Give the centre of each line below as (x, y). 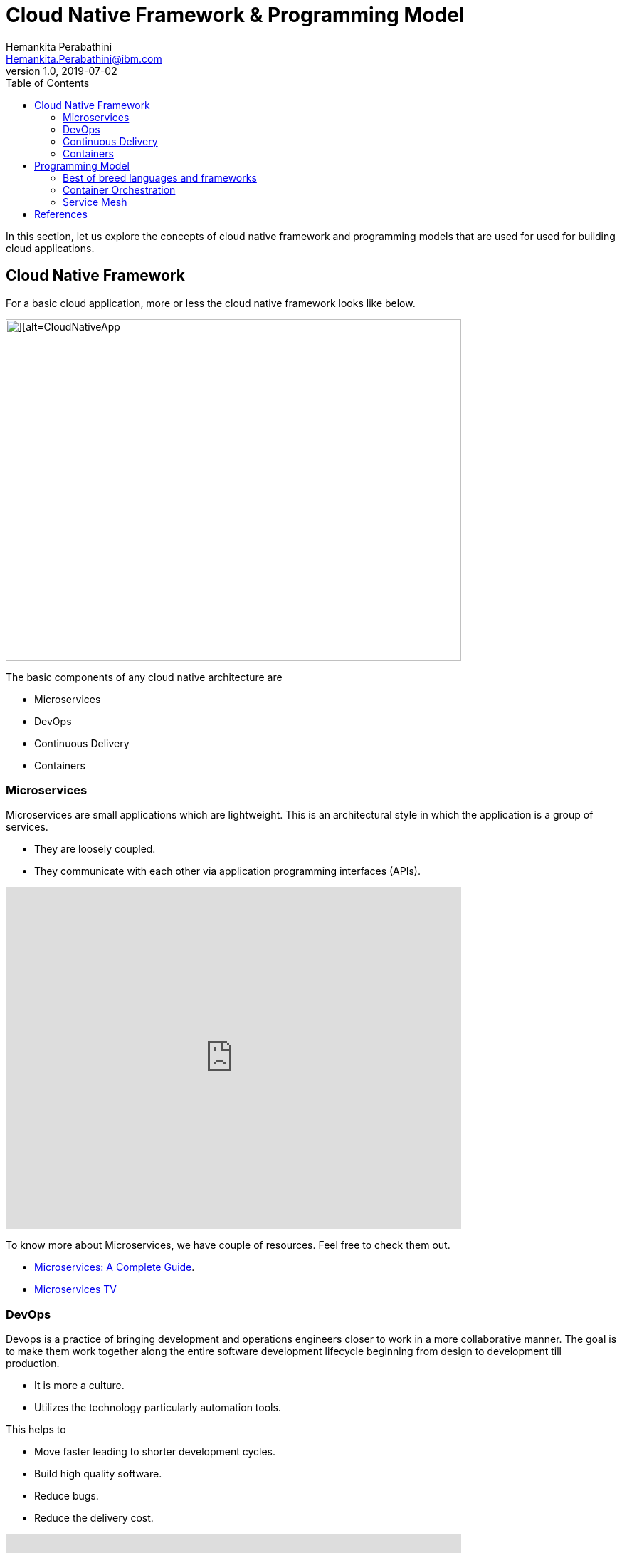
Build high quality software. (98, 1474)
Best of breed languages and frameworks (160, 177)
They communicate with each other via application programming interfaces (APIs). (227, 871)
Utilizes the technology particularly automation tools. (158, 1408)
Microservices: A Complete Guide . (115, 1267)
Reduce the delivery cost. (94, 1518)
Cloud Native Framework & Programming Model (235, 15)
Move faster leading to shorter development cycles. (155, 1452)
